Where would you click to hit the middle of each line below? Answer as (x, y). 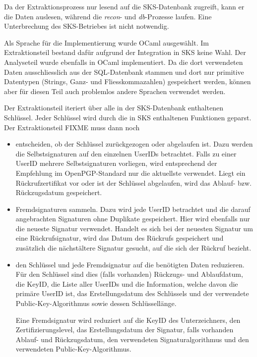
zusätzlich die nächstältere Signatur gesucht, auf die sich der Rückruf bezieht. (133, 248)
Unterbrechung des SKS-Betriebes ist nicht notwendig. (87, 26)
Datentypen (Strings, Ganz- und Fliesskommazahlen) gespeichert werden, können (128, 81)
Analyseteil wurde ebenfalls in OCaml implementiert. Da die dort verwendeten (124, 62)
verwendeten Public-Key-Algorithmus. (73, 349)
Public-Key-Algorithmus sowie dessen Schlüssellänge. (96, 303)
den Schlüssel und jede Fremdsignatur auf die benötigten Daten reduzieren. (130, 264)
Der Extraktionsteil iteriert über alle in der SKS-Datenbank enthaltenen (114, 108)
